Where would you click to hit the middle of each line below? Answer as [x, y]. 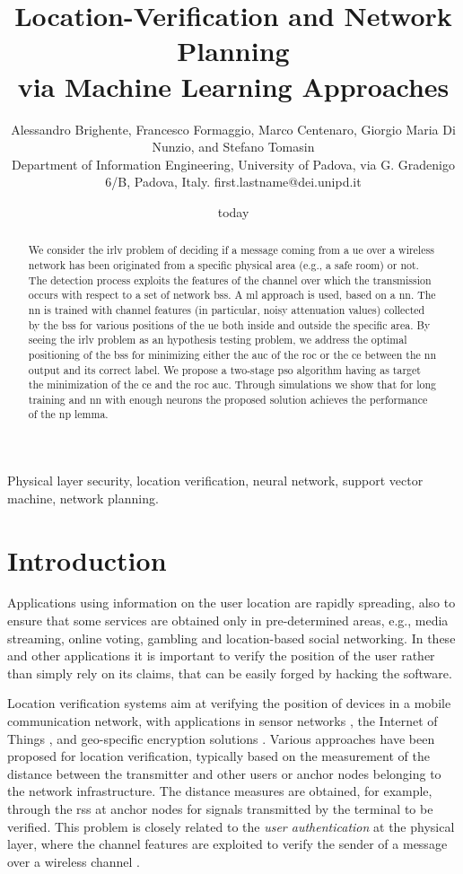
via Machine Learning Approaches [233, 86]
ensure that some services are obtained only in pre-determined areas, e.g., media [228, 621]
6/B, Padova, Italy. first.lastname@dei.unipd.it [233, 182]
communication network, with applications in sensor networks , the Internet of [223, 721]
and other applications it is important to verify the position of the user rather [221, 655]
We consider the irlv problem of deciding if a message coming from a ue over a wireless [231, 250]
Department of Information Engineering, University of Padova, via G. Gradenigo [233, 164]
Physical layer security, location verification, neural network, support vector [215, 481]
